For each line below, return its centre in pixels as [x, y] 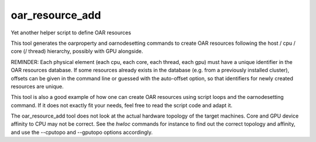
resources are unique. [37, 86]
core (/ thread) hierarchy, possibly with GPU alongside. [77, 51]
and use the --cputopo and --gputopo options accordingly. [82, 132]
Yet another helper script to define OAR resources [71, 33]
